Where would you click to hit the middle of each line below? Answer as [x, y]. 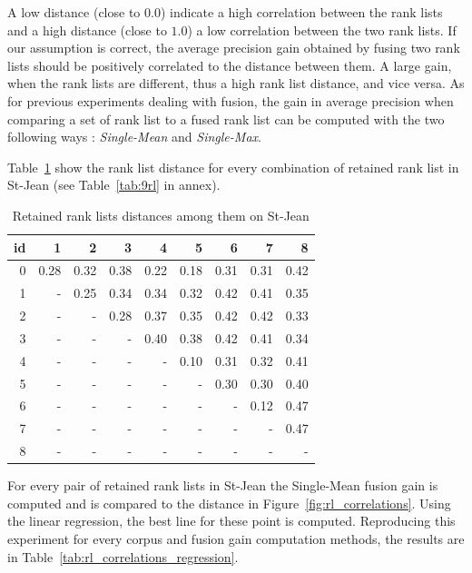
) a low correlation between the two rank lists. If [322, 30]
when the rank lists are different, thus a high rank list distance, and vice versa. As [236, 83]
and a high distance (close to [87, 30]
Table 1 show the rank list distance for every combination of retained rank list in [233, 167]
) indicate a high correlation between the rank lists [301, 12]
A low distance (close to [74, 12]
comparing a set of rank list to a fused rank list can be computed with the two [226, 119]
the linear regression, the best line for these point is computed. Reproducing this [231, 521]
